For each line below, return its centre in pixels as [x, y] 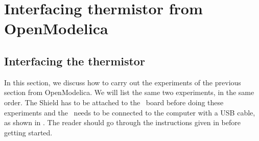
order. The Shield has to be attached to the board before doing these [114, 102]
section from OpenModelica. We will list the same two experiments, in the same [129, 92]
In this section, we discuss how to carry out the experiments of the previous [123, 82]
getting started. [28, 132]
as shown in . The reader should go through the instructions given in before [122, 122]
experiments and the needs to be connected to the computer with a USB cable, [130, 112]
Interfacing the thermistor [75, 61]
